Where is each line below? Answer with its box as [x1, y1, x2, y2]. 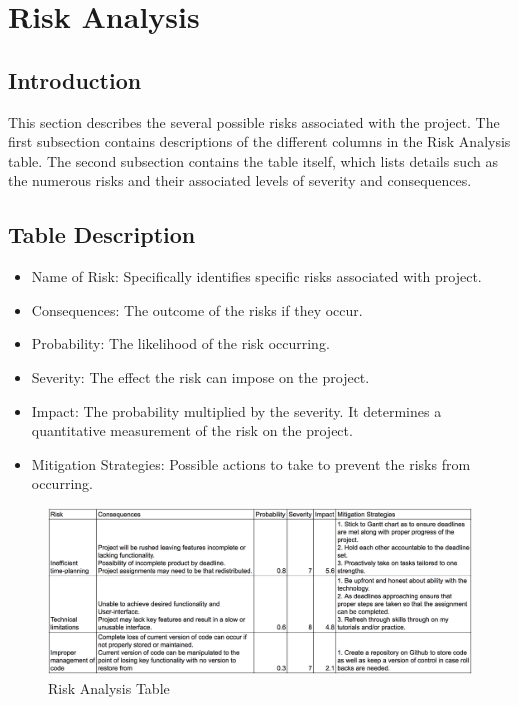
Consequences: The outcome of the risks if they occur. [31, 299, 363, 320]
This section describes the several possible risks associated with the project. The [8, 111, 500, 132]
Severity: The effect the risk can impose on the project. [31, 366, 370, 387]
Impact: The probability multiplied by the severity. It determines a [31, 400, 442, 421]
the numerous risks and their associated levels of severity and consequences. [8, 170, 472, 191]
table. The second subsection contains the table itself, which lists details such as [8, 150, 498, 171]
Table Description [8, 219, 196, 250]
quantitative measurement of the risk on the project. [31, 420, 353, 441]
